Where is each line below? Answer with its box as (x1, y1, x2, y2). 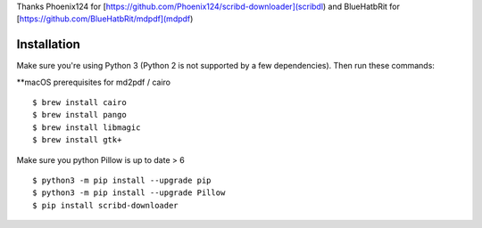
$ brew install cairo (32, 98, 127, 108)
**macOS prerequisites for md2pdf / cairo (16, 77, 171, 87)
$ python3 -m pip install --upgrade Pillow (32, 188, 226, 198)
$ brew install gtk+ (32, 134, 122, 145)
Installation (16, 37, 80, 53)
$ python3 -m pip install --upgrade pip (32, 175, 212, 186)
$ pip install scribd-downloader (32, 200, 179, 210)
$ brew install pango (32, 110, 127, 120)
